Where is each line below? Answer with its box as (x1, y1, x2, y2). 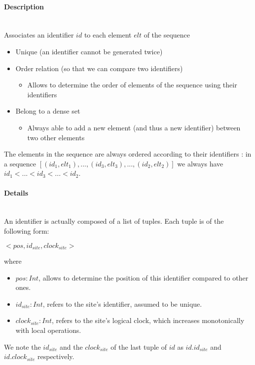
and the (60, 341, 83, 352)
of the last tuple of (110, 341, 167, 352)
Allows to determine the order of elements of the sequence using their (27, 80, 237, 90)
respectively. (37, 351, 74, 362)
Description (4, 1, 44, 11)
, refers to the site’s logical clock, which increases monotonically (51, 315, 245, 325)
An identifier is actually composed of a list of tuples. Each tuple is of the (4, 216, 224, 226)
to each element (84, 30, 132, 40)
